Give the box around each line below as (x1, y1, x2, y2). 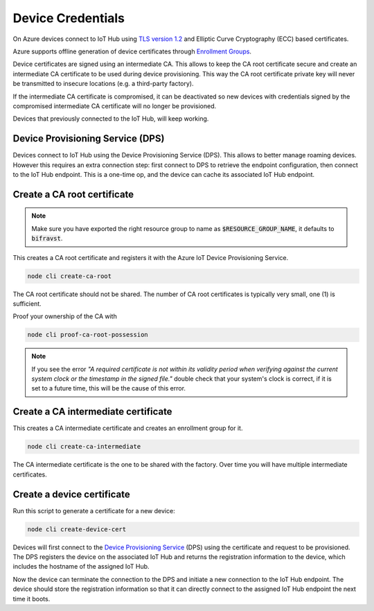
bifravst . (31, 234, 63, 243)
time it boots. (12, 594, 51, 603)
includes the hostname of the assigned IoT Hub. (12, 562, 150, 571)
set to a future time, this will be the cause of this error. (31, 384, 186, 393)
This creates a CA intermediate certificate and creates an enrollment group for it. (12, 424, 243, 433)
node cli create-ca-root (27, 272, 112, 280)
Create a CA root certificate (12, 188, 134, 200)
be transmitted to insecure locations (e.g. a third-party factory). (12, 80, 194, 88)
